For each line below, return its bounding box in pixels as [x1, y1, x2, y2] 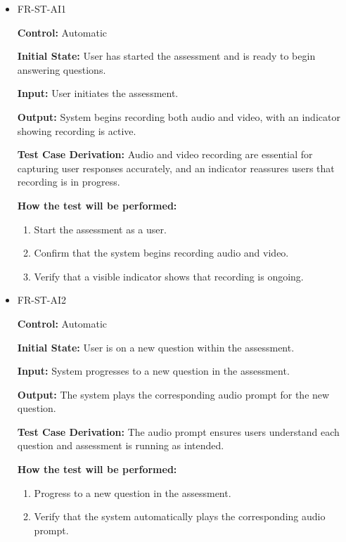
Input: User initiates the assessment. [17, 86, 179, 101]
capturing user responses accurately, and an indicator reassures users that [17, 160, 335, 175]
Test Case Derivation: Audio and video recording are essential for [17, 147, 313, 162]
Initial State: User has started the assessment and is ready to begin [17, 49, 316, 63]
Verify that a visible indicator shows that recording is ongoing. [34, 269, 304, 283]
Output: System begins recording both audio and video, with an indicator [17, 109, 340, 124]
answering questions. [17, 62, 106, 77]
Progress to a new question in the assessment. [34, 485, 231, 500]
